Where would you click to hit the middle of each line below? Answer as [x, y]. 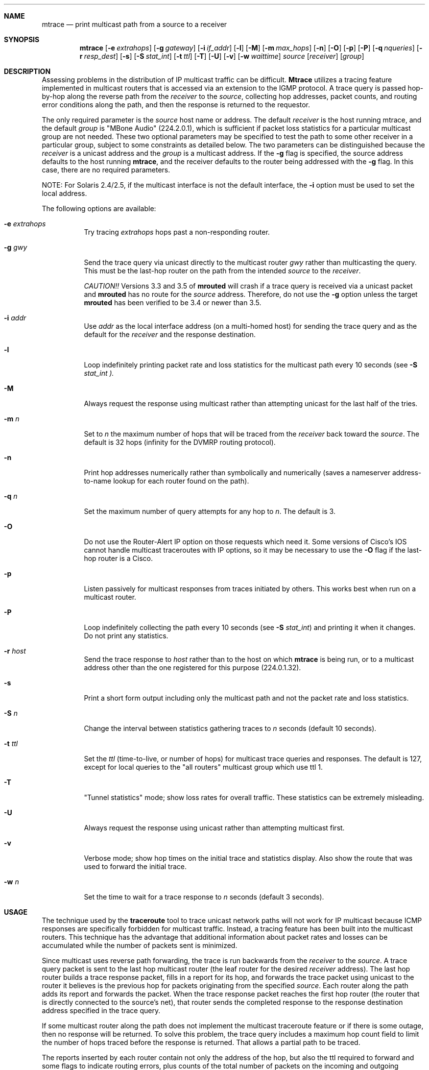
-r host [15, 651]
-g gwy [16, 247]
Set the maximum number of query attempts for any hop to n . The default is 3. [210, 511]
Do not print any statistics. [126, 636]
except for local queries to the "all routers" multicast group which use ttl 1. [203, 767]
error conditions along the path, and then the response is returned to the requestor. [176, 105]
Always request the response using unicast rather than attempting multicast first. [214, 828]
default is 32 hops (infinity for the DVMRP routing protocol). [180, 442]
